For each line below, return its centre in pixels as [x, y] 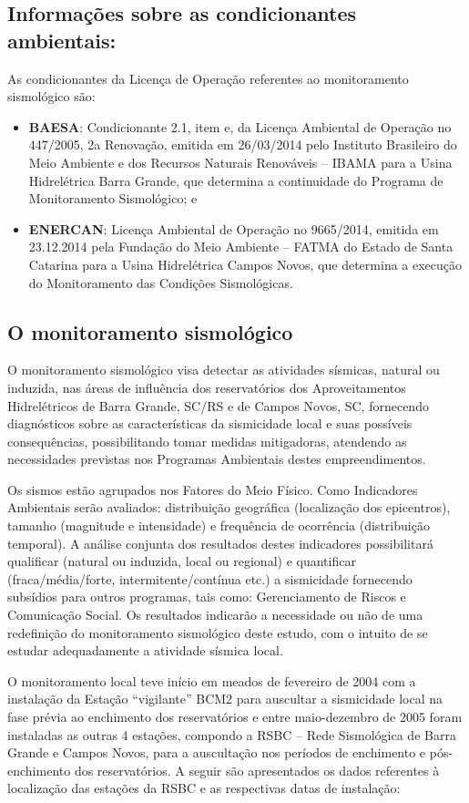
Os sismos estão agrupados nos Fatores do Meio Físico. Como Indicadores [213, 489]
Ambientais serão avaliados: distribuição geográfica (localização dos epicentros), [229, 507]
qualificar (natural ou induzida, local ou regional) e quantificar [182, 561]
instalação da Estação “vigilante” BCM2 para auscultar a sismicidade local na [225, 699]
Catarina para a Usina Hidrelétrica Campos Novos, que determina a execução [245, 264]
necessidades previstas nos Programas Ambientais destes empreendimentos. [217, 459]
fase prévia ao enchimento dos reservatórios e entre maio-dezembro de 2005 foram [235, 717]
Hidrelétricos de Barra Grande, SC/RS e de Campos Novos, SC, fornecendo [218, 405]
